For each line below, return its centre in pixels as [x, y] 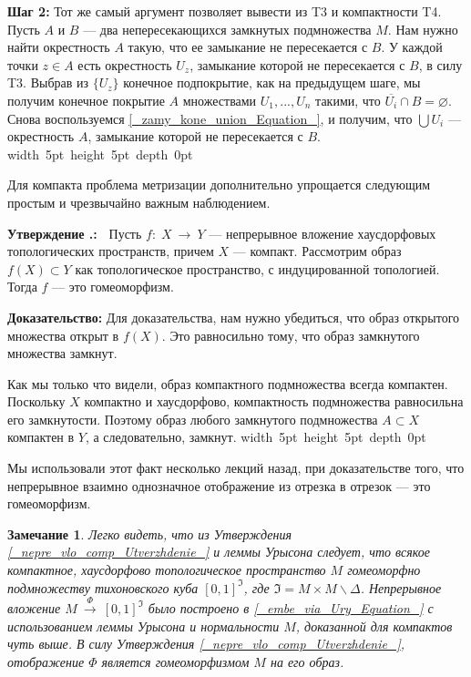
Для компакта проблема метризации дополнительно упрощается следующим [219, 185]
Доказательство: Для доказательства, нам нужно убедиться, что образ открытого [234, 317]
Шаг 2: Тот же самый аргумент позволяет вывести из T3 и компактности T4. [225, 11]
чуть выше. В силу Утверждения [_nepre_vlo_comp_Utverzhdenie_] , [206, 644]
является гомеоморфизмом [175, 661]
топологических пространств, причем [111, 251]
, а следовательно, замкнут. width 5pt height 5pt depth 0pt [256, 437]
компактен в [41, 437]
